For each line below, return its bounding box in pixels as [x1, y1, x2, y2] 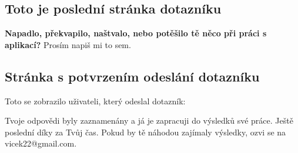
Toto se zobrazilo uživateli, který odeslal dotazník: [5, 94, 186, 107]
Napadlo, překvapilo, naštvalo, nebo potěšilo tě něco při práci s [5, 27, 267, 39]
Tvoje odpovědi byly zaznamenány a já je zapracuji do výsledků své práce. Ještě [5, 114, 293, 127]
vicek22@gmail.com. [5, 137, 77, 149]
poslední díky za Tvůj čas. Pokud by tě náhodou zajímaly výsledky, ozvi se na [5, 125, 286, 138]
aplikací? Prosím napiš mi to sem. [5, 38, 131, 50]
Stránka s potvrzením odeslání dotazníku [5, 67, 260, 85]
